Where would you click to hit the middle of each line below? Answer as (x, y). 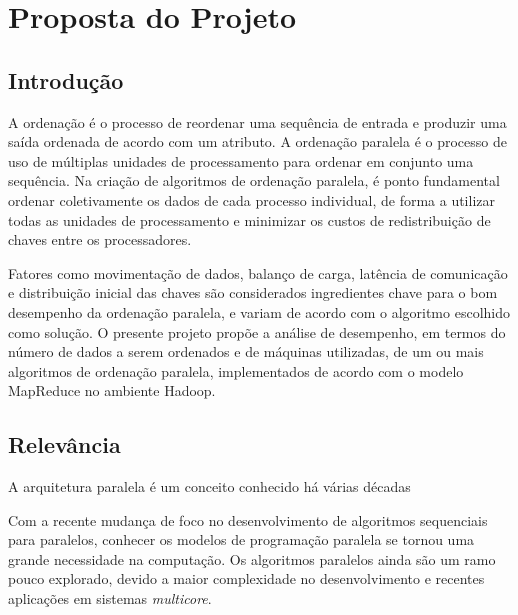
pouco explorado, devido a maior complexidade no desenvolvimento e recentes (246, 578)
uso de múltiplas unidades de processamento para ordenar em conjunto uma (241, 160)
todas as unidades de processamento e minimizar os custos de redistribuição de (249, 219)
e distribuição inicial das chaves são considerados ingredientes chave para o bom (253, 292)
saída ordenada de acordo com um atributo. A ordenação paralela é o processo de (257, 141)
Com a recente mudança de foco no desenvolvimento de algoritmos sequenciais (248, 519)
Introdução (66, 79)
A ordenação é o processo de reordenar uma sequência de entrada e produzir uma (257, 121)
